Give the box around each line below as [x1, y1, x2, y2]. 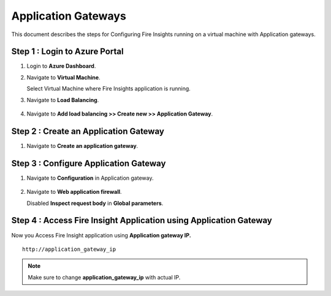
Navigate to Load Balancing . [26, 96, 99, 103]
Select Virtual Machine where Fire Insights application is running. [26, 85, 191, 92]
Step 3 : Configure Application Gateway [11, 158, 166, 168]
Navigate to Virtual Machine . [26, 73, 101, 81]
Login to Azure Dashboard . [26, 62, 96, 70]
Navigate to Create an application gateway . [26, 142, 139, 149]
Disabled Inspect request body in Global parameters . [26, 199, 164, 207]
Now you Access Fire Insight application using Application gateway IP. [11, 231, 191, 239]
